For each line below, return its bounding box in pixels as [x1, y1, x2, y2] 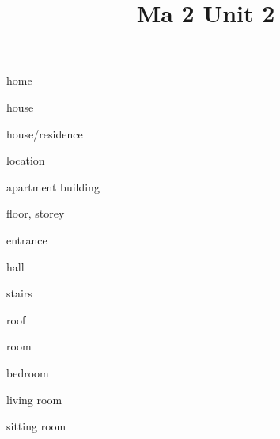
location [6, 152, 45, 168]
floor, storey [6, 205, 65, 221]
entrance [6, 231, 47, 248]
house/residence [6, 125, 83, 142]
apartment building [6, 178, 100, 195]
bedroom [6, 364, 49, 380]
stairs [6, 285, 32, 301]
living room [6, 391, 62, 407]
